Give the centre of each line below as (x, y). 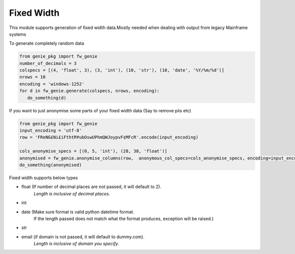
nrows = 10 (32, 77)
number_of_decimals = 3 (48, 63)
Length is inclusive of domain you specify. (76, 244)
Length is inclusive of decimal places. (72, 193)
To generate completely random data (47, 43)
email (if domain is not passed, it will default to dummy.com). (83, 237)
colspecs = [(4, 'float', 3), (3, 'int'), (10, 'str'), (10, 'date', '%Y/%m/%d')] (122, 70)
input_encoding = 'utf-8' (51, 131)
